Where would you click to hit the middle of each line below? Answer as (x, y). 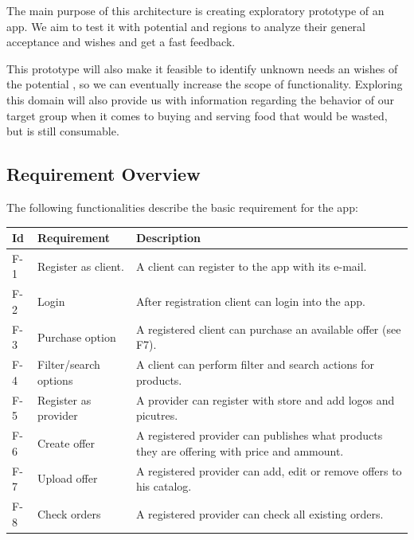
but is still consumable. (63, 131)
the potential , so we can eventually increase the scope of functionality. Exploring (205, 84)
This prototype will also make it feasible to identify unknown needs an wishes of (202, 68)
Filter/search (69, 364)
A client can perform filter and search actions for (255, 364)
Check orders (69, 513)
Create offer (66, 442)
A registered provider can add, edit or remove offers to (269, 470)
